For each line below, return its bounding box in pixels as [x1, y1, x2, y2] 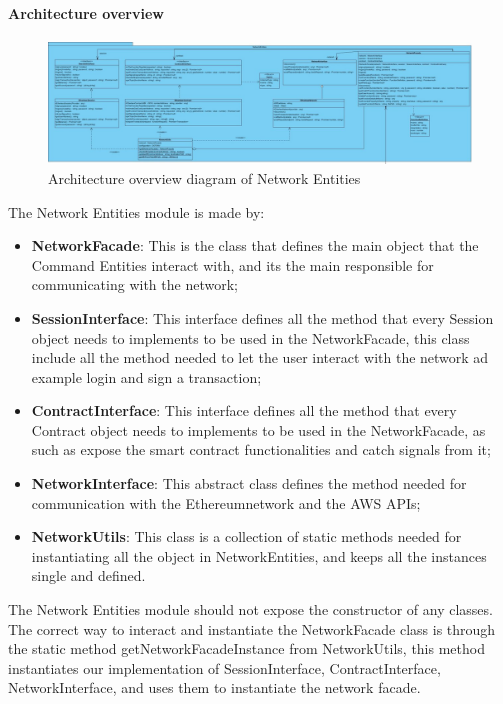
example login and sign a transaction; [31, 366, 262, 387]
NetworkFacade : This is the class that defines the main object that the [31, 235, 479, 256]
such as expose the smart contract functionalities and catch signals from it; [31, 439, 491, 460]
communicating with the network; [31, 274, 238, 295]
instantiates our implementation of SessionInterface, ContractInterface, [8, 657, 441, 678]
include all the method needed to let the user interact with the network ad [31, 347, 489, 368]
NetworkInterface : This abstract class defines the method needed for [31, 473, 467, 494]
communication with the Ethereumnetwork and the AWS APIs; [31, 492, 421, 513]
